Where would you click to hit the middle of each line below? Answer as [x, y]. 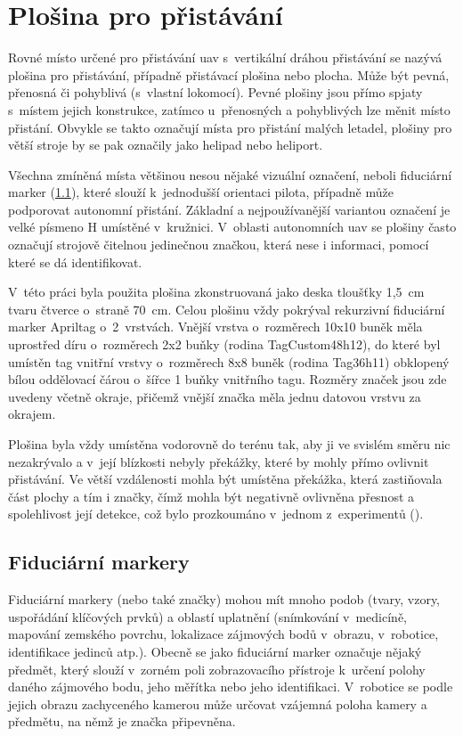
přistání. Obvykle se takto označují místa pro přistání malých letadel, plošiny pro [230, 127]
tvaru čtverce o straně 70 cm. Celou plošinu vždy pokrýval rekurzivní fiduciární [227, 309]
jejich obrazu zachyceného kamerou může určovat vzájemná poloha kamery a [218, 703]
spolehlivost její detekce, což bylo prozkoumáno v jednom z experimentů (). [216, 514]
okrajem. [32, 414]
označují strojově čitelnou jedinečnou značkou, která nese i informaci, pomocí [219, 245]
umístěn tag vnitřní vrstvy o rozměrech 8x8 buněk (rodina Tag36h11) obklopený [229, 361]
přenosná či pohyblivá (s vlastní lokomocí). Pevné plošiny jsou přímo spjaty [215, 92]
